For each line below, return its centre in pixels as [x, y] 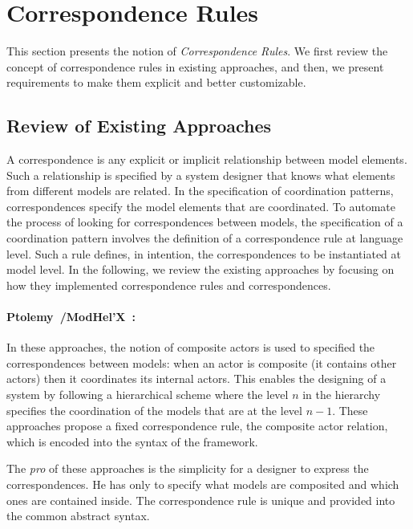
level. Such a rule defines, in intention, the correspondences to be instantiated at [204, 253]
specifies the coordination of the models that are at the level [154, 410]
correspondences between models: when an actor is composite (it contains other [202, 362]
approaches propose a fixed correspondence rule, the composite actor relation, [197, 426]
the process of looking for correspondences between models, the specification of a [205, 222]
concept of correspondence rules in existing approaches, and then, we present [195, 66]
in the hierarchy [342, 395]
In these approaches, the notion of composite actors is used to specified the [191, 347]
